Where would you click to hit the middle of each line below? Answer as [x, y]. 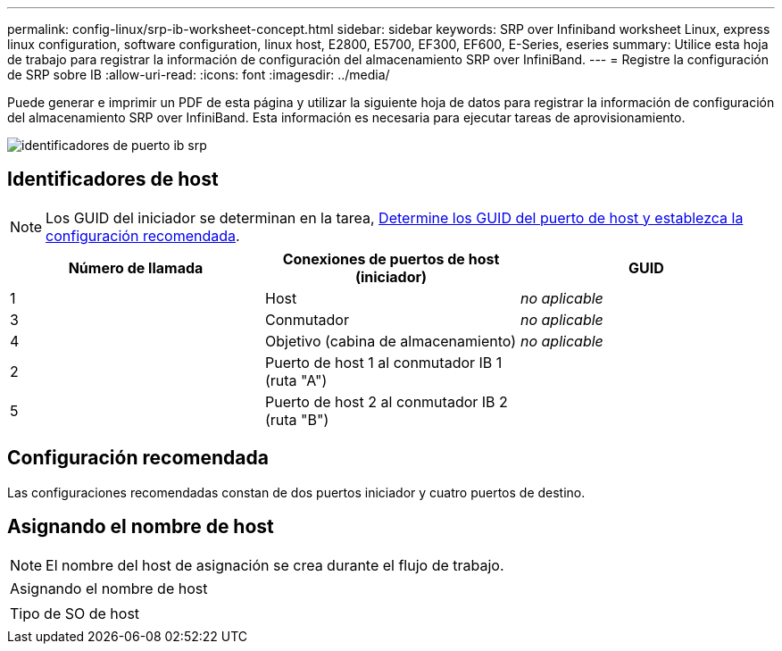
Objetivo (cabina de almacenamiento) [391, 341]
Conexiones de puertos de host [391, 259]
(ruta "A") [296, 380]
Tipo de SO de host [75, 613]
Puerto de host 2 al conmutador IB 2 [386, 401]
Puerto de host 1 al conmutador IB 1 [383, 362]
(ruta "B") [297, 419]
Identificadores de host [113, 179]
